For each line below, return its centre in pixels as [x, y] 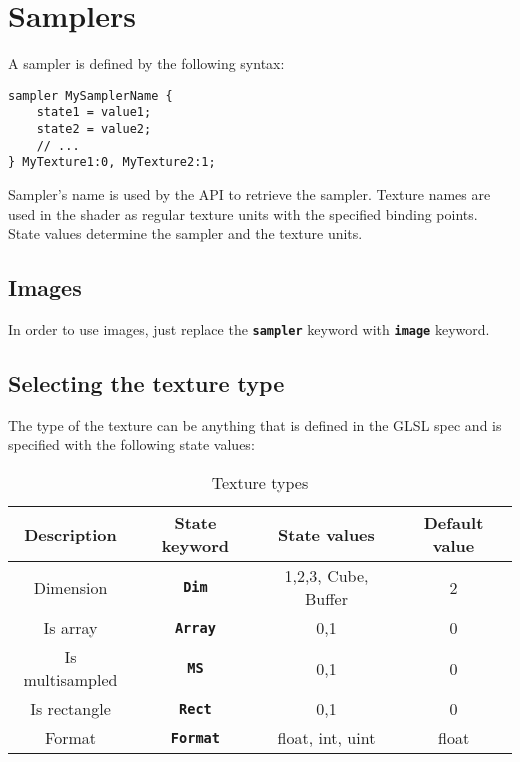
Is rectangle [70, 709]
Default [453, 523]
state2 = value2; [94, 129]
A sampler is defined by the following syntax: [146, 63]
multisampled [70, 680]
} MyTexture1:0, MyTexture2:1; [112, 162]
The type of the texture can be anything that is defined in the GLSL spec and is [255, 424]
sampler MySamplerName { [90, 95]
